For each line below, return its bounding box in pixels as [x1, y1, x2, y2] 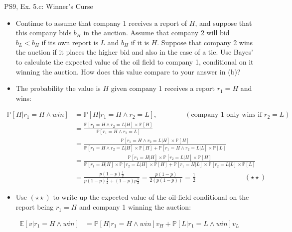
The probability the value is [15, 83, 101, 93]
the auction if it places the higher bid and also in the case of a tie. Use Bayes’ [15, 47, 253, 57]
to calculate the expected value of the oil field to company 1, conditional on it [15, 56, 254, 67]
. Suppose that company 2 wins [157, 37, 253, 47]
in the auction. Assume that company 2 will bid [83, 27, 230, 38]
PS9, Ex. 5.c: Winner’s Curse [4, 1, 93, 11]
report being [15, 202, 54, 212]
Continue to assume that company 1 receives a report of [15, 17, 187, 28]
